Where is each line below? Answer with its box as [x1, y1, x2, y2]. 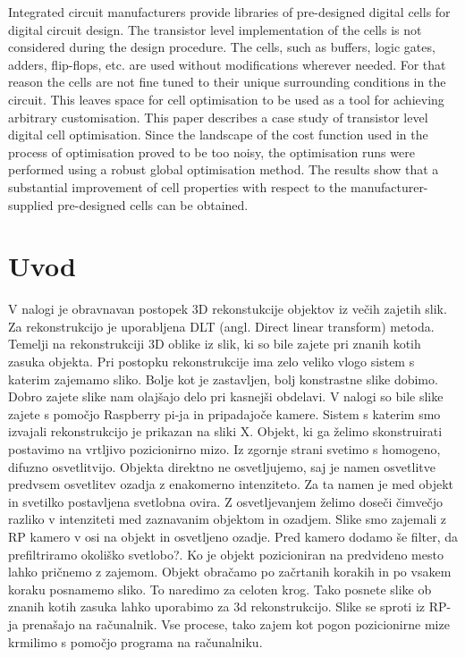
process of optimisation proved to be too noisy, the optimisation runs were [8, 142, 415, 161]
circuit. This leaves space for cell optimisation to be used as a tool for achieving [8, 89, 444, 108]
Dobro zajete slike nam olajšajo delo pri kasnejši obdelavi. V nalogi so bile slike [8, 387, 444, 406]
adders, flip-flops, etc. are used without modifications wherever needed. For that [8, 55, 446, 73]
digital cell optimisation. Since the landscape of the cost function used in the [8, 125, 428, 144]
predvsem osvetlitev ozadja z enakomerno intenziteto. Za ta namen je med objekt [8, 475, 453, 493]
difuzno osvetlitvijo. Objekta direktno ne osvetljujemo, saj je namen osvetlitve [8, 457, 435, 476]
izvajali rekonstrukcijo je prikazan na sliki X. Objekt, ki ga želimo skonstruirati [8, 422, 443, 441]
